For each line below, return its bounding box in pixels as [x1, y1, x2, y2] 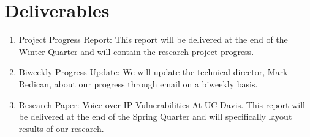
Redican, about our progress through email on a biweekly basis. [18, 77, 258, 90]
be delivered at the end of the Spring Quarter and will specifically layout [18, 110, 292, 123]
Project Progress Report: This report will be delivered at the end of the [18, 33, 288, 46]
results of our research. [18, 122, 104, 135]
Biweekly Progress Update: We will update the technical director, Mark [18, 65, 288, 78]
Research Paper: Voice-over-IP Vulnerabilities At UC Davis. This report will [18, 98, 305, 111]
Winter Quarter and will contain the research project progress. [18, 45, 254, 57]
